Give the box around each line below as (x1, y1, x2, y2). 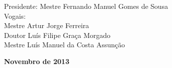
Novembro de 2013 (4, 56, 70, 66)
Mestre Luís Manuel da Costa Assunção (4, 39, 125, 50)
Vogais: (4, 10, 26, 21)
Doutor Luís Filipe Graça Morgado (4, 30, 111, 40)
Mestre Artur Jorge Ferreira (4, 20, 89, 31)
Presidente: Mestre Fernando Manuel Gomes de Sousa (4, 1, 168, 11)
